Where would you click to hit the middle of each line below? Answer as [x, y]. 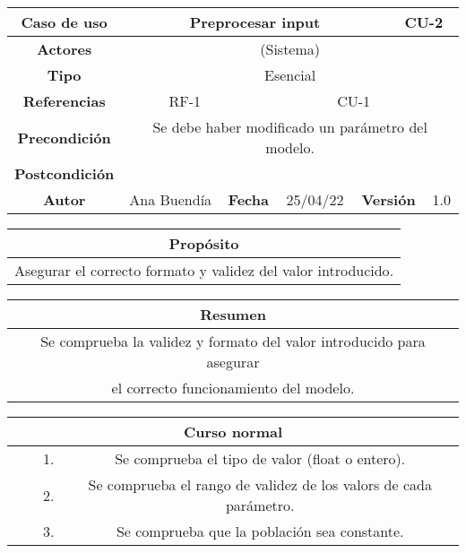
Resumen [233, 314]
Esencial [290, 75]
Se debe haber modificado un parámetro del [290, 127]
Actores [65, 49]
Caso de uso [64, 22]
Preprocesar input [255, 22]
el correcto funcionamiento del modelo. [233, 388]
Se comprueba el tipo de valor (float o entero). [260, 458]
